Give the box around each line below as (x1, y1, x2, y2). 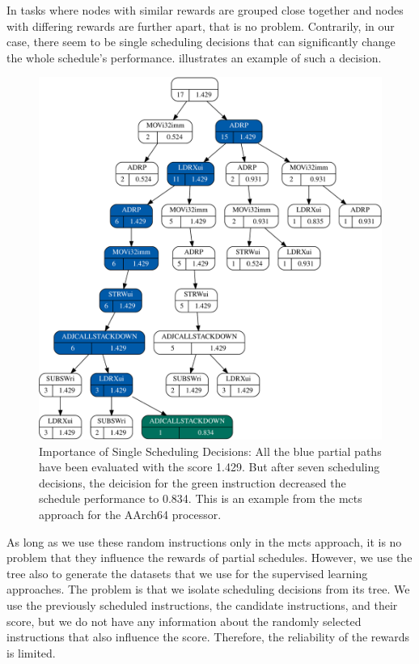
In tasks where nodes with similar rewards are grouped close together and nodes (6, 2, 404, 18)
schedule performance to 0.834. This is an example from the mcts (39, 490, 362, 507)
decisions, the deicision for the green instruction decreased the (39, 474, 346, 491)
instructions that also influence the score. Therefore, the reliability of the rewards (6, 628, 410, 645)
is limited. (6, 644, 56, 661)
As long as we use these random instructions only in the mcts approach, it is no (6, 533, 402, 550)
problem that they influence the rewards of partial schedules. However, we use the (6, 549, 413, 566)
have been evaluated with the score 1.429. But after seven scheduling (39, 458, 380, 475)
